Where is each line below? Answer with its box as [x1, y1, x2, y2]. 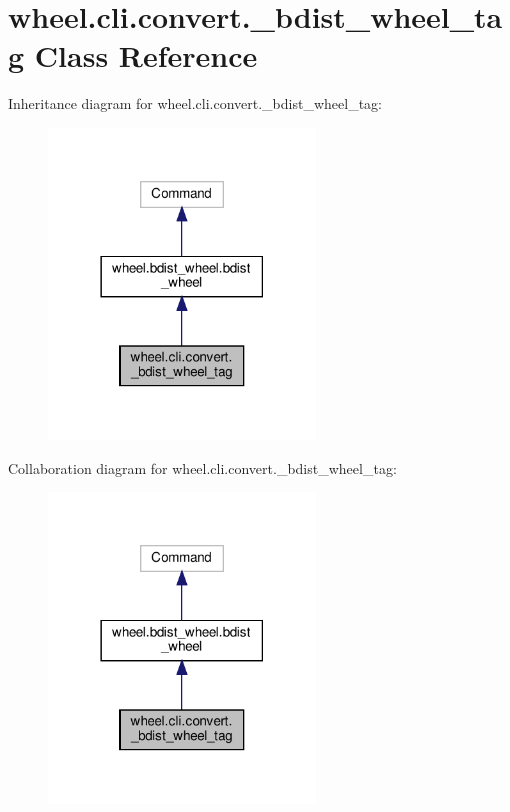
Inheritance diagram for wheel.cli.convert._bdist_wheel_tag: [8, 93, 382, 114]
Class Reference [34, 35, 258, 76]
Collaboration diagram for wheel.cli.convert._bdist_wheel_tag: [8, 457, 397, 478]
